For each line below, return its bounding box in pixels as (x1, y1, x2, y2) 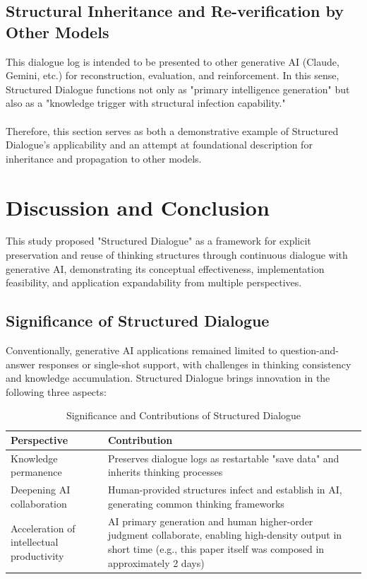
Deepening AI (11, 482, 71, 497)
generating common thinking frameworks (107, 496, 284, 510)
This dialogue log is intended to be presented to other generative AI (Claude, (6, 54, 339, 69)
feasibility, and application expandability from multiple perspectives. (6, 275, 302, 290)
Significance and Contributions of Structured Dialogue (66, 408, 301, 423)
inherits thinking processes (107, 464, 223, 479)
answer (6, 356, 35, 371)
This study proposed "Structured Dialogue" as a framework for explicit (6, 233, 311, 248)
